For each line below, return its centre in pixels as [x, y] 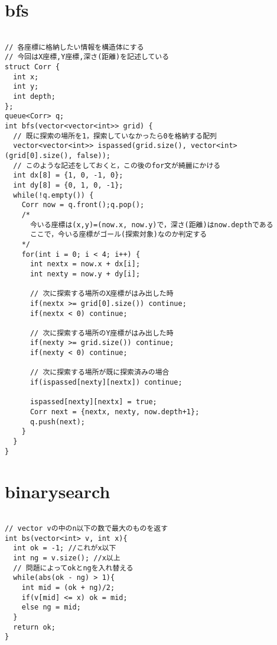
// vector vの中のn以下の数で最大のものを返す [87, 529]
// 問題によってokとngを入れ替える [73, 568]
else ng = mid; [51, 607]
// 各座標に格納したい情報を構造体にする [74, 47]
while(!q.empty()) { [53, 195]
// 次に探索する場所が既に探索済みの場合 [100, 373]
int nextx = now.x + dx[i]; [85, 264]
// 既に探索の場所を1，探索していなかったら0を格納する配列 [115, 136]
